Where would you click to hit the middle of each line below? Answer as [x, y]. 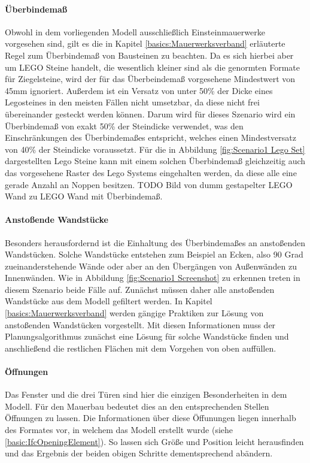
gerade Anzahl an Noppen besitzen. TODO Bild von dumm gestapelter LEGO [149, 184]
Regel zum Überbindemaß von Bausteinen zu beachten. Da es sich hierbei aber [149, 55]
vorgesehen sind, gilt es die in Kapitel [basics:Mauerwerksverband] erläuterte [145, 43]
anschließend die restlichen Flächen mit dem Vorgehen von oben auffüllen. [141, 348]
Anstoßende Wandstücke [57, 220]
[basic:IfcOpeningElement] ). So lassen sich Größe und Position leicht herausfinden [154, 441]
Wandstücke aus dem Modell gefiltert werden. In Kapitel [109, 301]
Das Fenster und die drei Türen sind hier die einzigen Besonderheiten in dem [146, 394]
